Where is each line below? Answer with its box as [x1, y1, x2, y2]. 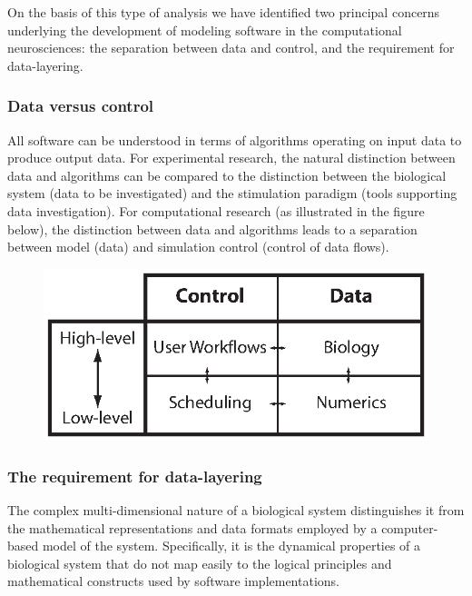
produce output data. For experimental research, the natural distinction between [7, 148, 456, 167]
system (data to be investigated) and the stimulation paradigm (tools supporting [7, 184, 457, 203]
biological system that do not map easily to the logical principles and [7, 553, 392, 572]
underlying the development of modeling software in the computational [7, 20, 402, 39]
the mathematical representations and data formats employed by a [7, 518, 378, 537]
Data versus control [7, 94, 154, 117]
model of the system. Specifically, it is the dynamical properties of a [42, 536, 421, 555]
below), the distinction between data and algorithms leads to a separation [7, 219, 418, 238]
